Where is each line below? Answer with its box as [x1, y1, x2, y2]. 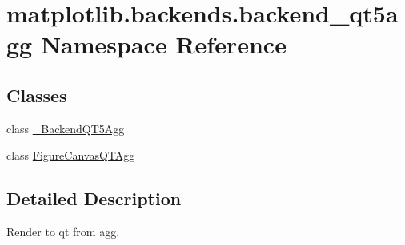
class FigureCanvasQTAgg [6, 147, 135, 164]
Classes [6, 82, 67, 107]
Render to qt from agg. [6, 223, 120, 240]
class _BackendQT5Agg [6, 120, 125, 136]
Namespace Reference [40, 28, 287, 61]
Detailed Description [6, 186, 182, 211]
